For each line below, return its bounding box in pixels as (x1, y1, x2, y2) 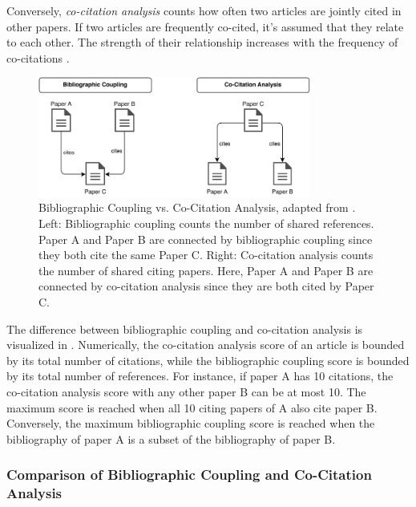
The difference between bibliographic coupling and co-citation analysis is (6, 320, 363, 337)
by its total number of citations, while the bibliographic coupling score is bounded (6, 351, 410, 368)
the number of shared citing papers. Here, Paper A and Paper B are (38, 262, 374, 278)
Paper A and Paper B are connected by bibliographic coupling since (38, 230, 373, 247)
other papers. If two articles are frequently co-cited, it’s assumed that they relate (6, 18, 404, 34)
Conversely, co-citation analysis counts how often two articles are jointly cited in (6, 2, 402, 18)
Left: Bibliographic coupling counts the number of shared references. (38, 215, 374, 231)
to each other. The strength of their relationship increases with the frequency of (6, 34, 398, 51)
